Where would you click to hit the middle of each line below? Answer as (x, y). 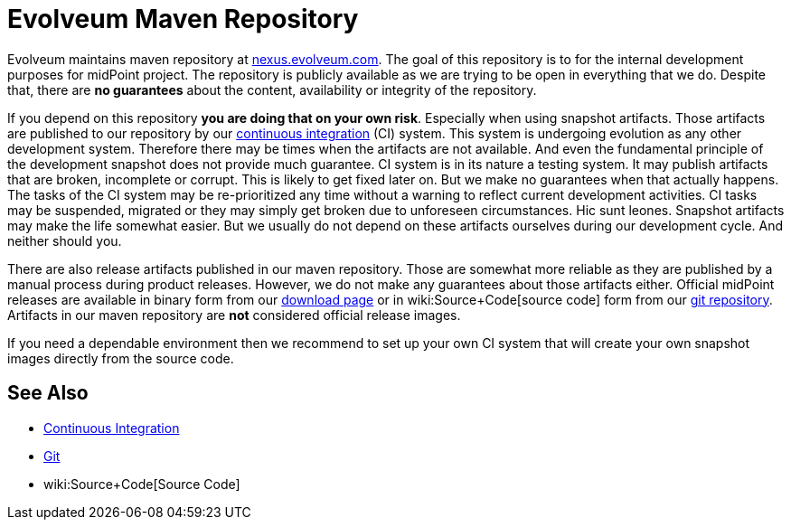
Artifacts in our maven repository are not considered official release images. (234, 315)
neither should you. (65, 240)
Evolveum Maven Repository (183, 19)
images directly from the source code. (121, 358)
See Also (48, 393)
